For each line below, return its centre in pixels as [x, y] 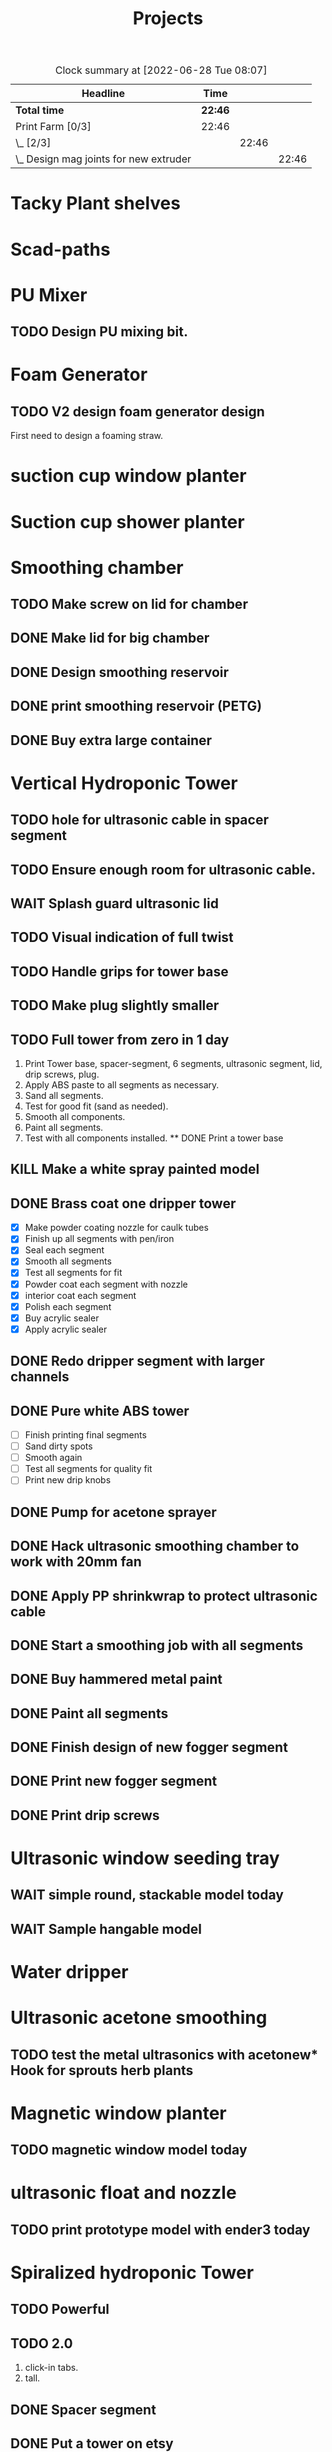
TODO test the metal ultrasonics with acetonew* [164, 2054]
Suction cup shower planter [127, 521]
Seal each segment [64, 1250]
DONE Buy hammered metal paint [116, 1679]
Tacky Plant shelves [95, 203]
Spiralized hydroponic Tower [132, 2272]
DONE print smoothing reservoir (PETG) [136, 706]
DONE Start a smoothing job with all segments [157, 1645]
